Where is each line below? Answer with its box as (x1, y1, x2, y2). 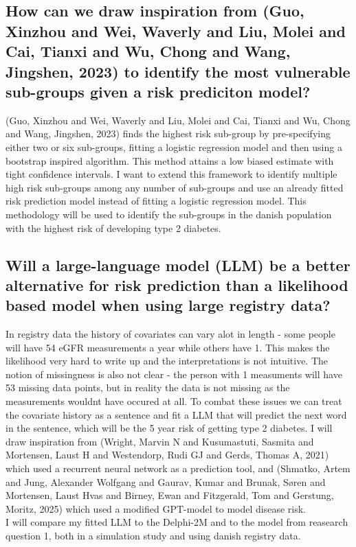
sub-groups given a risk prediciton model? (5, 80, 311, 102)
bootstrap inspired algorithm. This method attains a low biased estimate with (5, 153, 334, 167)
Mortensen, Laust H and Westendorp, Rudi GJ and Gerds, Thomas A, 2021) (5, 447, 329, 462)
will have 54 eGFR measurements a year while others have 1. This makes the (5, 340, 330, 354)
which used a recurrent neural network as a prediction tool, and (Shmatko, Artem (5, 461, 351, 476)
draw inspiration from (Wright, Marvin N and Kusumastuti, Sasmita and (5, 434, 314, 448)
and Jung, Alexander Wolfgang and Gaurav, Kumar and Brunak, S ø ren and (5, 474, 326, 489)
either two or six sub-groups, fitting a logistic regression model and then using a (5, 139, 342, 154)
